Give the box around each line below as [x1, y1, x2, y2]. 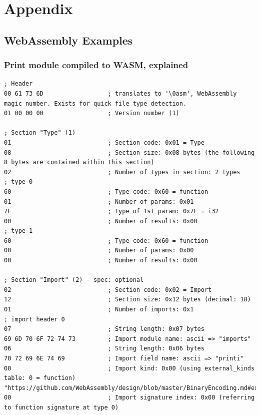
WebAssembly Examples [4, 32, 133, 48]
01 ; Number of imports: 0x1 [4, 306, 194, 313]
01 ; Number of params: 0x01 [4, 198, 194, 205]
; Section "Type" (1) [4, 129, 76, 137]
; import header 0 [4, 315, 65, 323]
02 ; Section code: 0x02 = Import [4, 286, 212, 293]
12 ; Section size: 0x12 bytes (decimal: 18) [4, 296, 251, 303]
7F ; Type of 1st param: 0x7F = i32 [4, 208, 219, 215]
